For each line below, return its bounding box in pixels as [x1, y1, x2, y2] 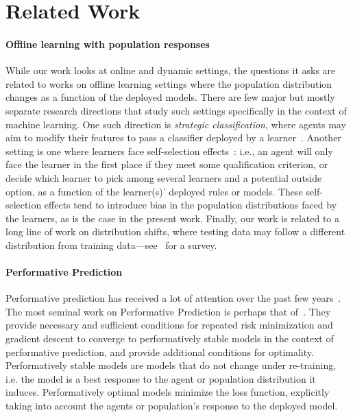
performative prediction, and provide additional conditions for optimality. [5, 344, 314, 359]
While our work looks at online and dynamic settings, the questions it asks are [5, 63, 336, 78]
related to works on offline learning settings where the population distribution [5, 76, 332, 91]
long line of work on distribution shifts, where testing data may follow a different [5, 224, 345, 239]
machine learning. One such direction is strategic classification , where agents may [5, 117, 346, 131]
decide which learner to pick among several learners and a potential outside [5, 170, 322, 184]
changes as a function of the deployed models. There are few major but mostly [5, 90, 335, 104]
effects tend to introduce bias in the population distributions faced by [44, 198, 337, 212]
